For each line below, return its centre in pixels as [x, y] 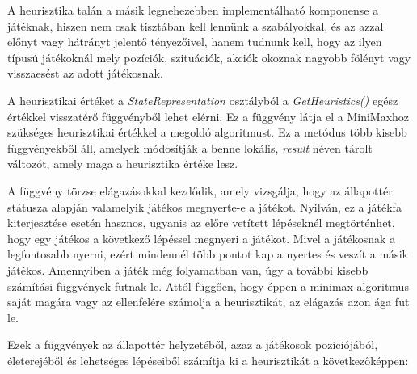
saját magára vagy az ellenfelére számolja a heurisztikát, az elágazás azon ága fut [208, 302]
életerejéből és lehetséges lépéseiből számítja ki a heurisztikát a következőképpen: [208, 360]
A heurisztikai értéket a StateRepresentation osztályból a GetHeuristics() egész [203, 100]
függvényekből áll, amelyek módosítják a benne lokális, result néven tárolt [190, 147]
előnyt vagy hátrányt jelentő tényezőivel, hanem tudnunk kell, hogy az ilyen [195, 42]
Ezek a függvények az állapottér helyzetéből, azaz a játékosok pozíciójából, [193, 345]
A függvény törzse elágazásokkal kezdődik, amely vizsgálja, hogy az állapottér [200, 190]
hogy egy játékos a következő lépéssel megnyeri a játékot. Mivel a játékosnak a [202, 238]
